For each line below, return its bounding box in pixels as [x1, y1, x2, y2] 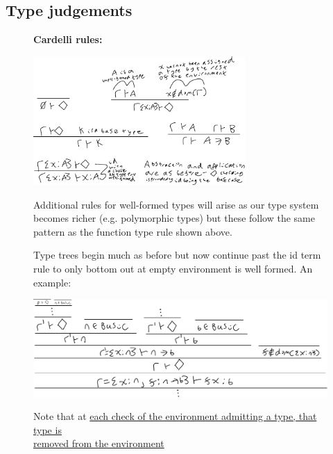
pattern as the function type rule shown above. [33, 224, 232, 238]
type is [33, 422, 62, 437]
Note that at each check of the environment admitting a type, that [33, 409, 317, 423]
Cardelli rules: [33, 32, 103, 47]
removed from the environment [33, 436, 164, 451]
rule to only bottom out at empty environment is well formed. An [33, 261, 313, 276]
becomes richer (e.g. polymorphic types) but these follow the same [33, 211, 315, 225]
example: [33, 275, 71, 289]
